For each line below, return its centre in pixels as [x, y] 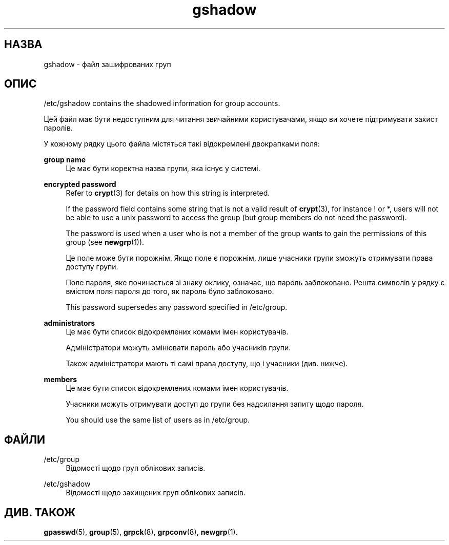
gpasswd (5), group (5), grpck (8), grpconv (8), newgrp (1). [141, 532]
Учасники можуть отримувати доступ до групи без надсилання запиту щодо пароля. [215, 404]
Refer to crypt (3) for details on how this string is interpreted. [168, 193]
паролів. [58, 128]
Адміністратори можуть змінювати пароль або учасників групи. [178, 348]
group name [65, 160]
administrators [69, 323]
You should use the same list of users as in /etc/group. [158, 420]
